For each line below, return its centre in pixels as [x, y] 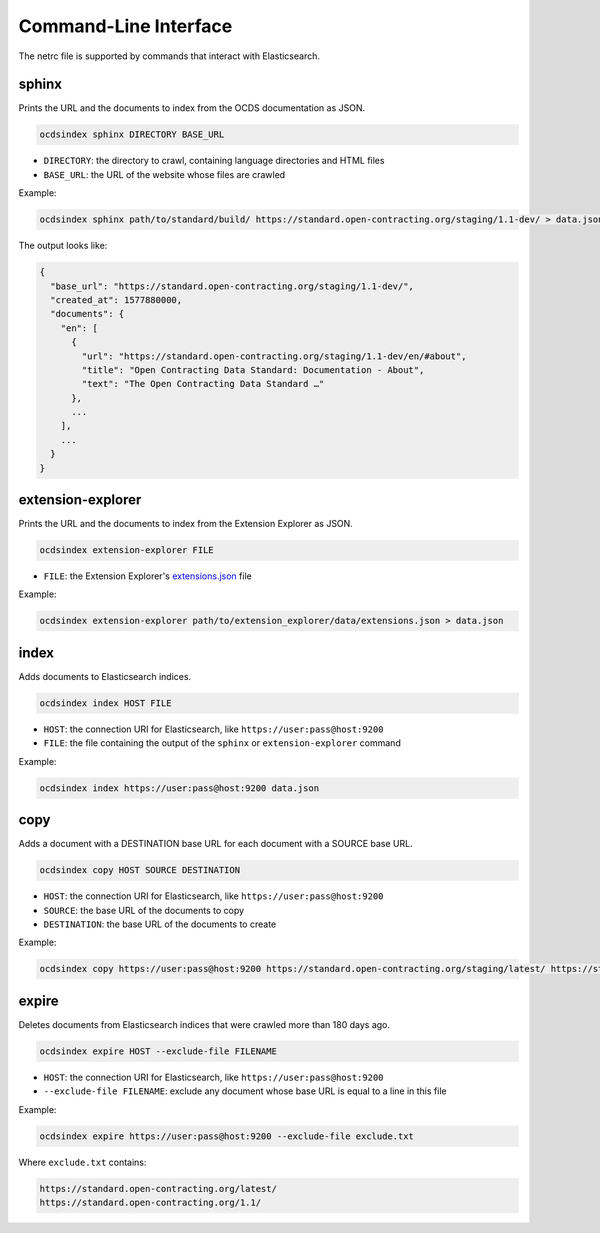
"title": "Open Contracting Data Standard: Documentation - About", [253, 369]
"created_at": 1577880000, [116, 299]
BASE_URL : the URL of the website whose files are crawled [164, 174]
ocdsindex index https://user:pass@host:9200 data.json [179, 788]
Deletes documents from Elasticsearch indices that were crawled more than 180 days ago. [204, 1024]
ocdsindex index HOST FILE [105, 703]
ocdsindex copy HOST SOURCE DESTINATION [139, 870]
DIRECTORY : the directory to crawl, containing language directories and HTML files [214, 161]
